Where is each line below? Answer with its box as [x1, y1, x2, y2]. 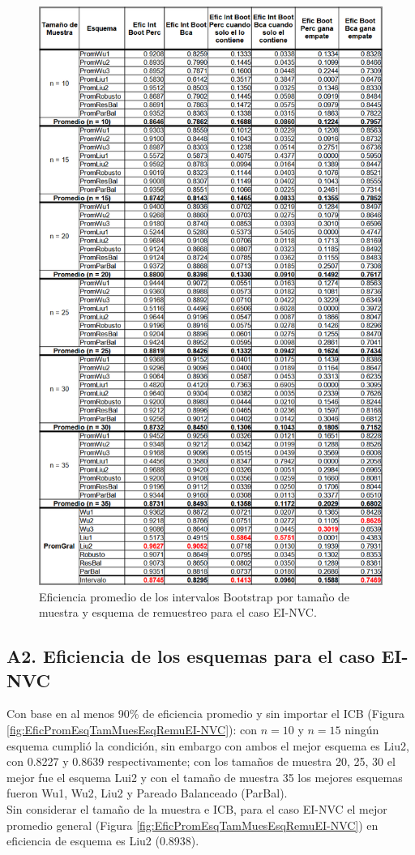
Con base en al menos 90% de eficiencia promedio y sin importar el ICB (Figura [6, 705, 405, 722]
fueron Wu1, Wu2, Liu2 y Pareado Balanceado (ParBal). [6, 784, 288, 802]
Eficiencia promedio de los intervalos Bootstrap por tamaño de [39, 588, 350, 605]
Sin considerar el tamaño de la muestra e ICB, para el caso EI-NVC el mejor [6, 801, 387, 818]
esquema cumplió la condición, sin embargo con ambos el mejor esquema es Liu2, [6, 737, 409, 754]
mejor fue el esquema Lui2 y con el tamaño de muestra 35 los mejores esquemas [6, 768, 403, 785]
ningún [344, 721, 379, 738]
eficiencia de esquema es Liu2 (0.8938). [6, 832, 199, 849]
